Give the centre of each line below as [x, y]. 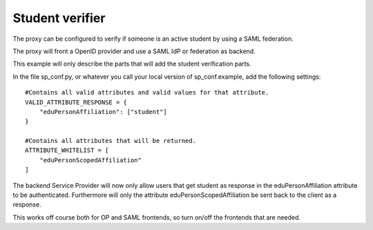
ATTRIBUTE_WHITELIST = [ [67, 151]
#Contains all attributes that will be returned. [111, 141]
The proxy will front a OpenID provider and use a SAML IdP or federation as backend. [134, 51]
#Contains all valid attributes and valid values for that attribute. [147, 93]
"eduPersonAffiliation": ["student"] [103, 112]
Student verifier [59, 18]
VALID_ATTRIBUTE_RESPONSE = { [76, 102]
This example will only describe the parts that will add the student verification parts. [132, 64]
